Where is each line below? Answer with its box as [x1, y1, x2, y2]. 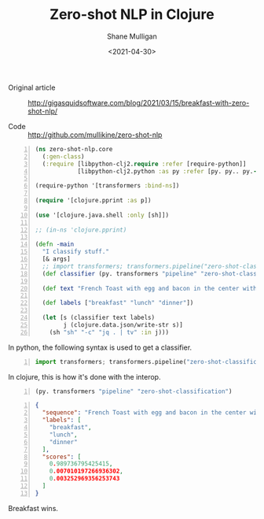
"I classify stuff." [42, 248, 110, 256]
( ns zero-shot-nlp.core [35, 145, 113, 153]
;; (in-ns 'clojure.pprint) [35, 226, 127, 234]
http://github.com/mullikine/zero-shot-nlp [27, 130, 163, 139]
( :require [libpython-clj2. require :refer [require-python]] [42, 160, 247, 168]
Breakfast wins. [8, 503, 59, 513]
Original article [8, 83, 56, 92]
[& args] [42, 255, 71, 263]
